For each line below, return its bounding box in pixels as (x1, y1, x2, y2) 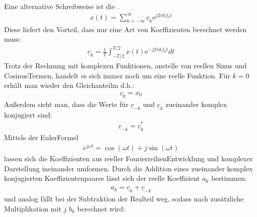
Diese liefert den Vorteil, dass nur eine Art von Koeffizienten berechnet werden (4, 24, 247, 34)
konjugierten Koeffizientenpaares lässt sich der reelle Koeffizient (4, 173, 200, 183)
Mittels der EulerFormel (4, 132, 79, 142)
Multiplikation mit (4, 203, 61, 213)
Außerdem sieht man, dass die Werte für (4, 98, 128, 109)
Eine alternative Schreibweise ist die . (4, 1, 119, 11)
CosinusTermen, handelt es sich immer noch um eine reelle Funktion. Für (4, 70, 230, 80)
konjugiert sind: (4, 109, 52, 120)
